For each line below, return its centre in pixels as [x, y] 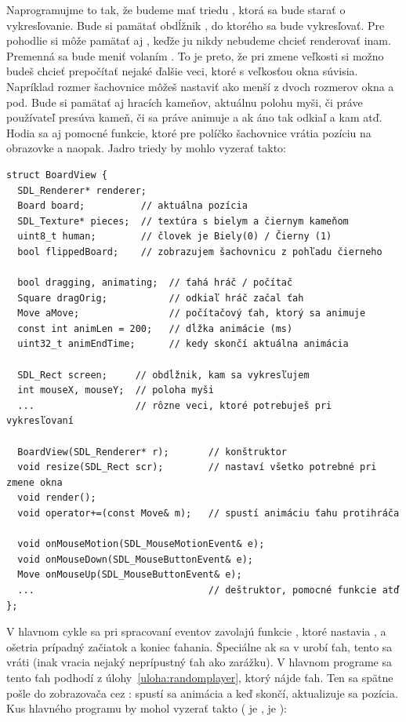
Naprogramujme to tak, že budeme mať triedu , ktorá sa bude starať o [176, 9]
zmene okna [34, 482]
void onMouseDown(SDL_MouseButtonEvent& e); [135, 559]
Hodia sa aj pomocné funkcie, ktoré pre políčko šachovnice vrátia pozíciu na [189, 132]
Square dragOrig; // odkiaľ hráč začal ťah [161, 298]
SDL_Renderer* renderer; [82, 190]
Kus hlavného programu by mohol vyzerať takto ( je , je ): [147, 708]
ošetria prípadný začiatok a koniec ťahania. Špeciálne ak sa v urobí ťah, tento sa [199, 646]
